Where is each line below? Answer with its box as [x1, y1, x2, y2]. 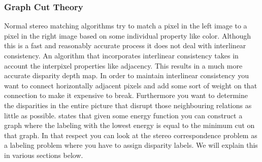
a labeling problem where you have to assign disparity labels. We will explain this [4, 140, 258, 150]
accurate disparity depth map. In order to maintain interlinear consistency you [4, 70, 249, 81]
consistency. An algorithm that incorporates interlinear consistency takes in [4, 50, 239, 60]
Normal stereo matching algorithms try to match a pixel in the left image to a [4, 20, 247, 31]
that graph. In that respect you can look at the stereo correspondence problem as [4, 129, 257, 140]
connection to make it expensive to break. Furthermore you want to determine [4, 90, 248, 101]
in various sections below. [4, 149, 83, 160]
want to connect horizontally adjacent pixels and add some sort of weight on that [4, 80, 257, 90]
